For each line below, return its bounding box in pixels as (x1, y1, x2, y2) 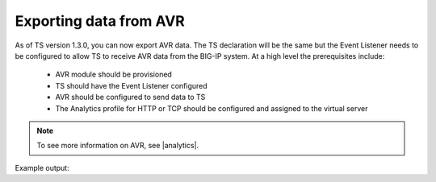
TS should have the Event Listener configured (55, 81, 208, 90)
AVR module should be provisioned (55, 69, 173, 80)
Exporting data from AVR (15, 12, 185, 30)
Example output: (15, 163, 69, 172)
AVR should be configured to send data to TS (55, 93, 206, 102)
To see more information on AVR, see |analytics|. (36, 141, 199, 151)
